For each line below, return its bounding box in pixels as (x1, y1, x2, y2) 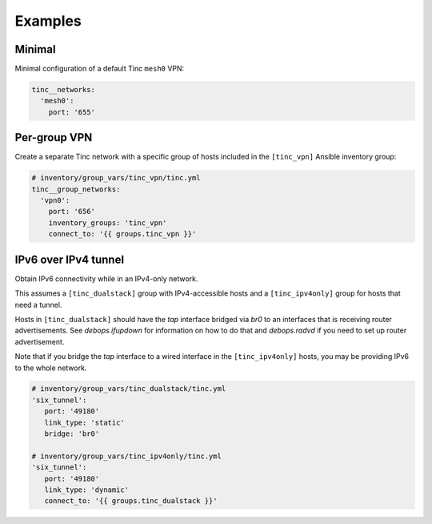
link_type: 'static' (44, 417, 126, 427)
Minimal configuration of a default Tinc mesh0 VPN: (14, 64, 185, 74)
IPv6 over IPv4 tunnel (14, 252, 124, 266)
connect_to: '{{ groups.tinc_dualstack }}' (44, 497, 218, 506)
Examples (14, 12, 82, 30)
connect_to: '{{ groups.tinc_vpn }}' (48, 229, 197, 239)
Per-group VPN (14, 131, 93, 144)
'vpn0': (40, 196, 70, 205)
